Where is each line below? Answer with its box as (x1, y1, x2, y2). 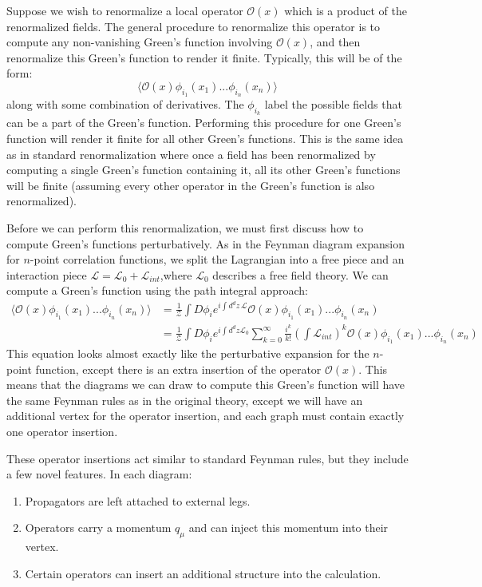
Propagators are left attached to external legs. (25, 492, 251, 509)
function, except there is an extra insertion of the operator (35, 360, 322, 377)
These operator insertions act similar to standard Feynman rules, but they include (6, 450, 409, 466)
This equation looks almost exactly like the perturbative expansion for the (6, 345, 369, 362)
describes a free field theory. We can (212, 266, 389, 283)
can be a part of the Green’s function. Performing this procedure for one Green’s (6, 114, 401, 131)
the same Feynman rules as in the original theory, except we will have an (6, 391, 363, 408)
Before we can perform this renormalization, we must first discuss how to (6, 219, 364, 236)
